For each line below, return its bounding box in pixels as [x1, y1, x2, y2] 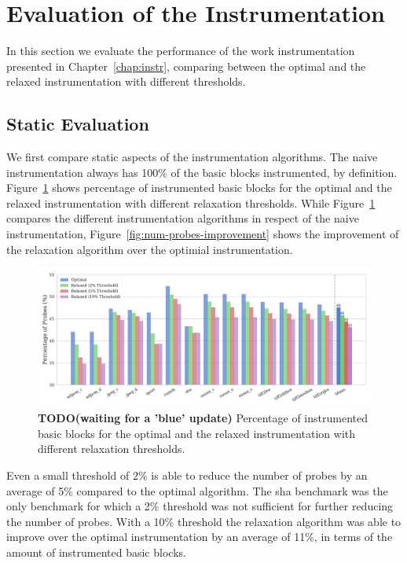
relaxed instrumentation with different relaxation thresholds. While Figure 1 [6, 194, 376, 211]
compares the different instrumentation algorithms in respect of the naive [6, 210, 359, 226]
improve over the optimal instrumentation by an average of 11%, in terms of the [6, 528, 393, 545]
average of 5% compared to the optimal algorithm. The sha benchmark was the [6, 482, 388, 499]
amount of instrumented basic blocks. [6, 544, 186, 560]
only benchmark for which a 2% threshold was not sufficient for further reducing [6, 498, 394, 514]
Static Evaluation [6, 112, 149, 136]
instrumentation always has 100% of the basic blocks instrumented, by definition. [6, 164, 398, 180]
